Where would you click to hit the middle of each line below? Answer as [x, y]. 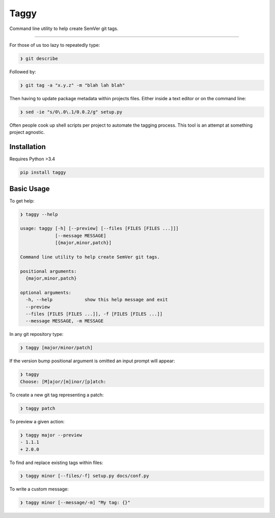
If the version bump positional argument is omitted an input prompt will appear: [92, 361]
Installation [28, 147]
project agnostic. [27, 132]
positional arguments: [48, 271]
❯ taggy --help [39, 214]
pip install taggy [43, 172]
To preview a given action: [37, 421]
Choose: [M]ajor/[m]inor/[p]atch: [63, 381]
